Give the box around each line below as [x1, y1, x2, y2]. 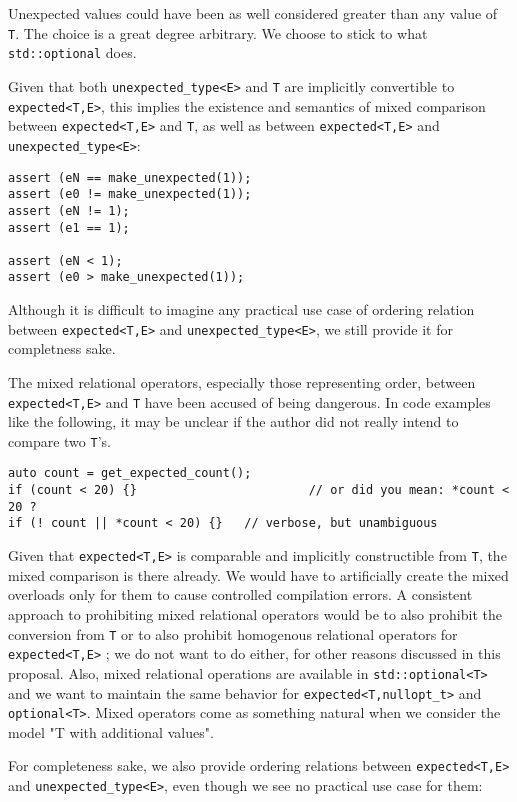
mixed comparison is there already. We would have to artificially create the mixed [8, 564, 509, 585]
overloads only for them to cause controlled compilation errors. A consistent [8, 584, 473, 605]
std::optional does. [8, 42, 137, 63]
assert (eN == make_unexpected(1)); [8, 170, 252, 185]
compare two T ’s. [8, 430, 111, 451]
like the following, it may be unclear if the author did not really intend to [8, 411, 459, 432]
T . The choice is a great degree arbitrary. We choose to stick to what [8, 22, 428, 43]
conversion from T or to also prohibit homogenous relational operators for [8, 623, 458, 644]
